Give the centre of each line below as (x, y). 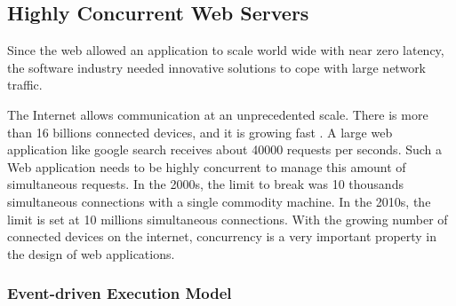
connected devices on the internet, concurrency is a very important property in (222, 236)
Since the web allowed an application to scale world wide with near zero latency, (226, 50)
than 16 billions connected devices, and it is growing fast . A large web (200, 132)
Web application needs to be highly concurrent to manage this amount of (207, 166)
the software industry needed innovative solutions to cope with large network (217, 67)
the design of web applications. (91, 253)
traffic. (25, 85)
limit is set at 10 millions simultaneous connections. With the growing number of (228, 219)
